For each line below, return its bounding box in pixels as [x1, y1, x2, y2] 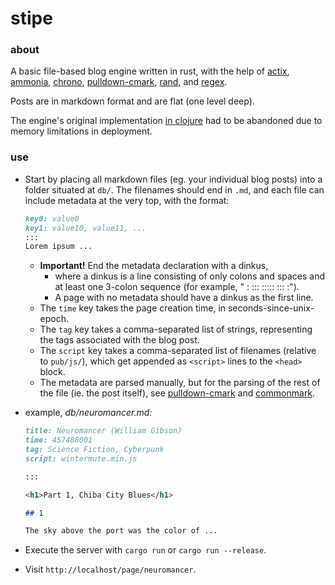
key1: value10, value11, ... [24, 223, 147, 233]
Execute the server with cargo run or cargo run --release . [24, 544, 267, 556]
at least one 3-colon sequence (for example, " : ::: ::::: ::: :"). [54, 281, 300, 293]
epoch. [39, 313, 70, 325]
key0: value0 [24, 213, 80, 224]
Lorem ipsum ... [24, 242, 93, 252]
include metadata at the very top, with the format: [24, 194, 230, 206]
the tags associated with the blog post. [39, 334, 200, 346]
